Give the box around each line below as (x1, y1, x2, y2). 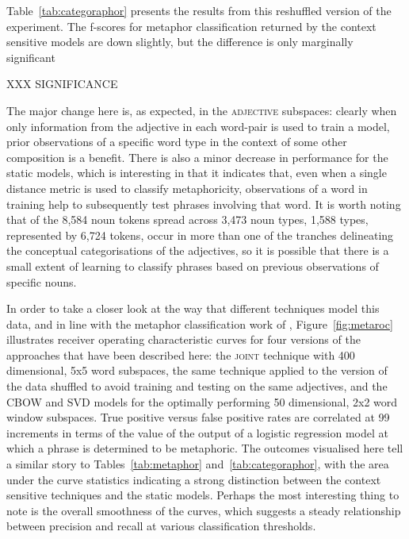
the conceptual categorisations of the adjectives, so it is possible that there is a (6, 242, 389, 259)
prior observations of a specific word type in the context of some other (6, 133, 347, 150)
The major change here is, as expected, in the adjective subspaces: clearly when (6, 102, 397, 118)
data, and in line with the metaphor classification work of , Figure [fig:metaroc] (6, 315, 393, 332)
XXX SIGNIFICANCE (6, 75, 118, 92)
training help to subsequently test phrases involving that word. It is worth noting (6, 195, 401, 212)
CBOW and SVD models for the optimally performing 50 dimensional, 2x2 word (6, 393, 398, 410)
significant (6, 48, 55, 65)
